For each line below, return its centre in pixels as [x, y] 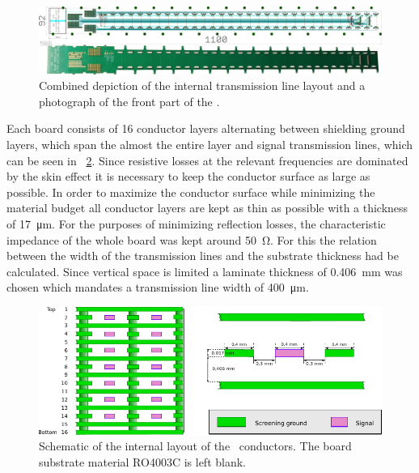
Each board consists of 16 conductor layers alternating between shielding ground [206, 128]
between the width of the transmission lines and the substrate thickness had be [203, 256]
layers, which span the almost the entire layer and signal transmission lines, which [210, 145]
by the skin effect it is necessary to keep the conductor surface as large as [188, 176]
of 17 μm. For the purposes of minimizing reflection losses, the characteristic [196, 223]
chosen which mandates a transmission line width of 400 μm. [158, 287]
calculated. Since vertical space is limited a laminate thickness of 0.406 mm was [205, 271]
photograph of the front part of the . [129, 101]
